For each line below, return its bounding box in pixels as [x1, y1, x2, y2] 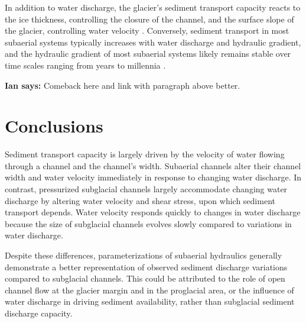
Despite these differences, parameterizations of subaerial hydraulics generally [5, 249, 282, 261]
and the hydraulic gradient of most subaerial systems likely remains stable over [5, 47, 291, 60]
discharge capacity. [5, 307, 73, 319]
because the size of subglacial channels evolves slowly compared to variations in [5, 217, 292, 230]
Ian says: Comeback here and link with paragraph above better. [5, 79, 240, 91]
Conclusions [5, 114, 103, 138]
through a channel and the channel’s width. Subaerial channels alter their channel [5, 159, 301, 172]
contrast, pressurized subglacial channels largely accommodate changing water [5, 183, 288, 195]
